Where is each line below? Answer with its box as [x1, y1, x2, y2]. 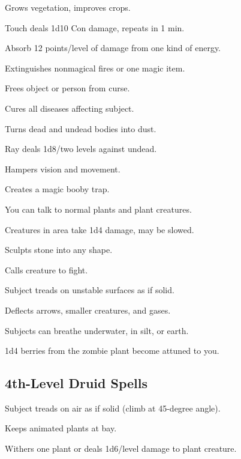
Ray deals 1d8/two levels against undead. [5, 142, 157, 155]
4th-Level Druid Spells [5, 374, 147, 392]
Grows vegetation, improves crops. [5, 1, 131, 13]
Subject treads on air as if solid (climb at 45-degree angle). [5, 401, 221, 414]
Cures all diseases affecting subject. [5, 102, 134, 114]
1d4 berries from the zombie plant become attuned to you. [5, 344, 219, 357]
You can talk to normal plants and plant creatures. [5, 202, 192, 215]
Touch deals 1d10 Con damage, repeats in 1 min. [5, 21, 185, 34]
